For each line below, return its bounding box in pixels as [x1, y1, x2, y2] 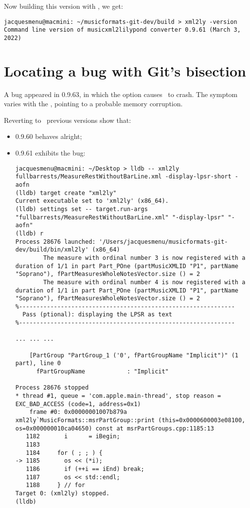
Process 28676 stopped [15, 384, 89, 391]
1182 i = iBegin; [26, 433, 120, 440]
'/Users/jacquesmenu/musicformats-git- [99, 238, 228, 245]
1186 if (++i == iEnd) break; [26, 465, 144, 472]
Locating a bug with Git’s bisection [4, 60, 246, 80]
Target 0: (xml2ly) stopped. [15, 489, 110, 497]
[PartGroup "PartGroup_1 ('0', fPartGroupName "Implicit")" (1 [29, 352, 238, 359]
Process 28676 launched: [15, 238, 96, 245]
